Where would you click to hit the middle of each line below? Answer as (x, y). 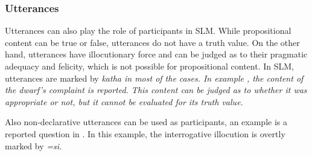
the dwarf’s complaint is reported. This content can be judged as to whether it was (156, 90)
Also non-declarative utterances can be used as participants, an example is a (146, 122)
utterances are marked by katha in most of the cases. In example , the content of (154, 78)
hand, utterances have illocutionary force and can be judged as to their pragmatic (156, 54)
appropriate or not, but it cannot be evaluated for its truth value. (124, 101)
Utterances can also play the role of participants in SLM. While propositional (148, 31)
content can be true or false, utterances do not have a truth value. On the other (152, 42)
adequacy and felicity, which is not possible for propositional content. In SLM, (149, 66)
